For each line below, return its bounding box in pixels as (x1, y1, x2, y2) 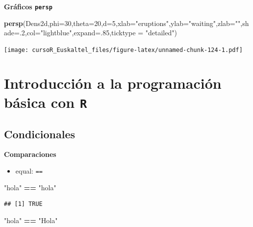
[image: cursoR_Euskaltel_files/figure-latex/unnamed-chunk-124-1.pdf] (4, 46, 243, 53)
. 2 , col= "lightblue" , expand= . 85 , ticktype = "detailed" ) (19, 27, 177, 38)
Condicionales (4, 126, 76, 141)
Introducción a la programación (4, 73, 222, 93)
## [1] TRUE (4, 201, 43, 208)
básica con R (4, 92, 87, 112)
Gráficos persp (4, 1, 52, 11)
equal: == (15, 165, 43, 176)
